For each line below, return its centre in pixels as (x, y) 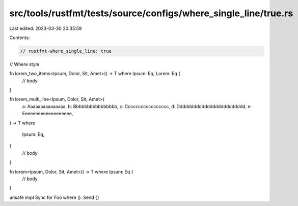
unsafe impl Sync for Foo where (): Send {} (54, 197)
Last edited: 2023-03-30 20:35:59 (46, 28)
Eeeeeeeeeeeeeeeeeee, (48, 114)
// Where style (24, 64)
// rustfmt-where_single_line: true (66, 51)
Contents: (20, 38)
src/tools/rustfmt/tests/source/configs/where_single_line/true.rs (151, 13)
